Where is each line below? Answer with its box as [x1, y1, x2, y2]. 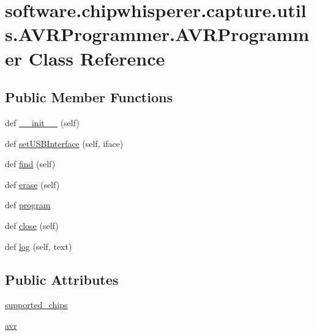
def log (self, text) [5, 239, 72, 252]
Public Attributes [5, 269, 119, 288]
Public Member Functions [5, 88, 173, 107]
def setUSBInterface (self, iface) [5, 137, 124, 149]
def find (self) [5, 157, 56, 170]
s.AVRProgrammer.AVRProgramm [5, 21, 310, 47]
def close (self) [5, 219, 59, 231]
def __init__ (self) [5, 116, 80, 129]
